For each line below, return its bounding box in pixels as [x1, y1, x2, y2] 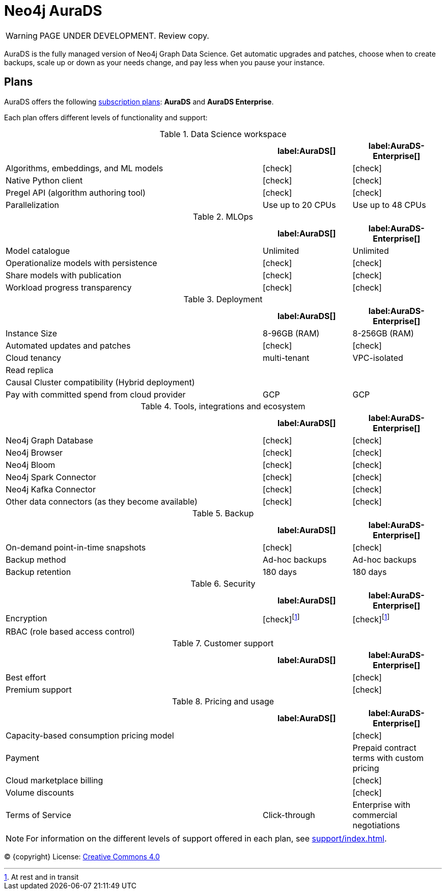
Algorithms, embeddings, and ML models [6, 163, 163, 173]
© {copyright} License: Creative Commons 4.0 [4, 852, 160, 861]
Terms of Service [6, 809, 71, 820]
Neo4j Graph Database [6, 435, 93, 445]
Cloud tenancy [6, 352, 62, 363]
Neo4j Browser [6, 447, 63, 458]
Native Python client [6, 175, 83, 186]
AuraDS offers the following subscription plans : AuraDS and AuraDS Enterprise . [4, 97, 274, 106]
